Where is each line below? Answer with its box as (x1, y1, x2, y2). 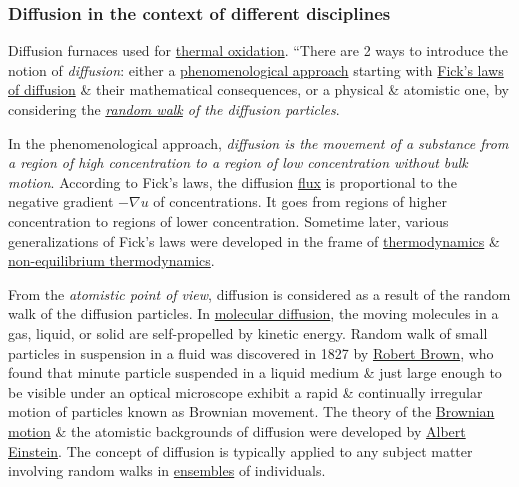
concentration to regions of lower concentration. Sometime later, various (8, 210, 449, 231)
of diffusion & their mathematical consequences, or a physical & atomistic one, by (8, 79, 509, 100)
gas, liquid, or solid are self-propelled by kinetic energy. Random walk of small (8, 322, 488, 343)
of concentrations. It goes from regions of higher (153, 191, 447, 212)
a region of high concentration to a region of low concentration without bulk (8, 152, 468, 173)
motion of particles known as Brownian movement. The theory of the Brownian (8, 401, 495, 422)
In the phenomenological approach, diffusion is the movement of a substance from (8, 132, 509, 153)
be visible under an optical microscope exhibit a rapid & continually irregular (8, 381, 483, 402)
